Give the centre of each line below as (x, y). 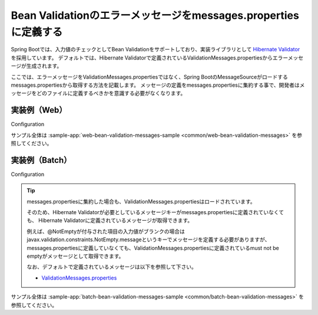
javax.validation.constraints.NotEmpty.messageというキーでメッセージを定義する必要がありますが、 (148, 239)
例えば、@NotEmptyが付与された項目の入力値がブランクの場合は (106, 231)
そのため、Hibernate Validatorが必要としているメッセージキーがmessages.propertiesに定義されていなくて (155, 212)
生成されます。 (44, 66)
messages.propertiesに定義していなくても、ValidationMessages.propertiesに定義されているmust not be (153, 248)
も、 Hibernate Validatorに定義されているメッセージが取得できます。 (110, 221)
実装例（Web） (39, 110)
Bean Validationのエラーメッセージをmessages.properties (155, 15)
